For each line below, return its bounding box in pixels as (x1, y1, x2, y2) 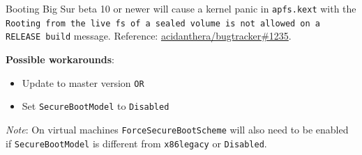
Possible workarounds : (6, 51, 114, 66)
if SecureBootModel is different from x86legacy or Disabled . (6, 136, 267, 150)
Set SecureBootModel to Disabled (22, 99, 169, 113)
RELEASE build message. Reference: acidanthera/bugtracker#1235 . (6, 28, 292, 43)
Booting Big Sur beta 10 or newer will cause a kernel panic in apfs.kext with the (6, 1, 356, 15)
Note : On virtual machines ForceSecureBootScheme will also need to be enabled (6, 122, 349, 136)
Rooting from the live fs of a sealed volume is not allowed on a (6, 18, 321, 28)
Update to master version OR (22, 75, 144, 90)
